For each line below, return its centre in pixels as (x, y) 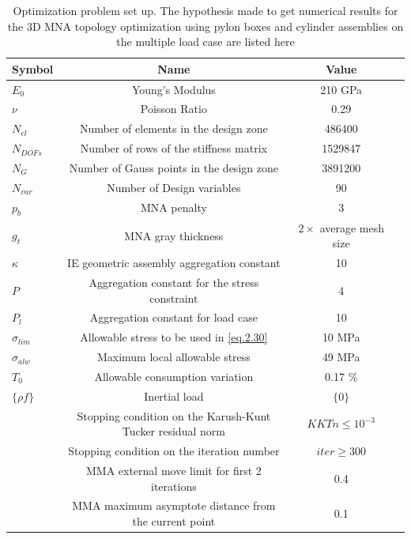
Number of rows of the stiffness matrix (173, 148)
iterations (174, 486)
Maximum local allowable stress (173, 357)
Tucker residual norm (173, 431)
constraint (174, 298)
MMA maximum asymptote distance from (174, 505)
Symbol (33, 68)
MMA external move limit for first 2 (173, 470)
